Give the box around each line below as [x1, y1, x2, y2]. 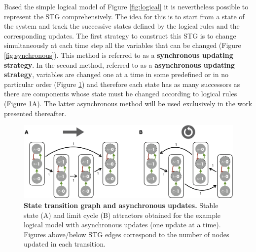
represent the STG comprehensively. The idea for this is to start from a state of [4, 11, 245, 21]
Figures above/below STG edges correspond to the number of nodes [24, 229, 229, 239]
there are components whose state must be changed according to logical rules [4, 88, 237, 99]
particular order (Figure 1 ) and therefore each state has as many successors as [4, 79, 240, 89]
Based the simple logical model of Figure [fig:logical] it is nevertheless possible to [4, 1, 249, 11]
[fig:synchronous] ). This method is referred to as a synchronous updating [4, 49, 233, 60]
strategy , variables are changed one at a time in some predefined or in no [4, 69, 228, 80]
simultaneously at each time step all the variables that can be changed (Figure [4, 40, 241, 50]
